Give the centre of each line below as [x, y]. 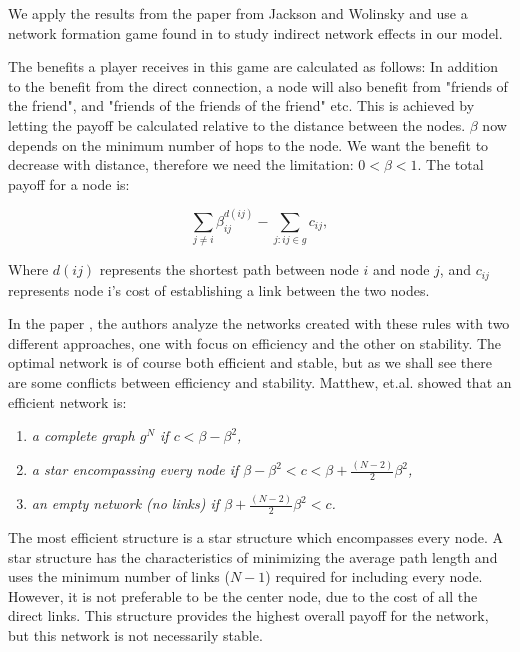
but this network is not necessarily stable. [135, 634]
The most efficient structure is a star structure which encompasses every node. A [256, 537]
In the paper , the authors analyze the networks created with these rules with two [259, 323]
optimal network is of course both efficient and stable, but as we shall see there [250, 362]
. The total [450, 164]
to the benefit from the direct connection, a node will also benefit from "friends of [258, 85]
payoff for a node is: [69, 183]
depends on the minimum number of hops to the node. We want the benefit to [248, 144]
